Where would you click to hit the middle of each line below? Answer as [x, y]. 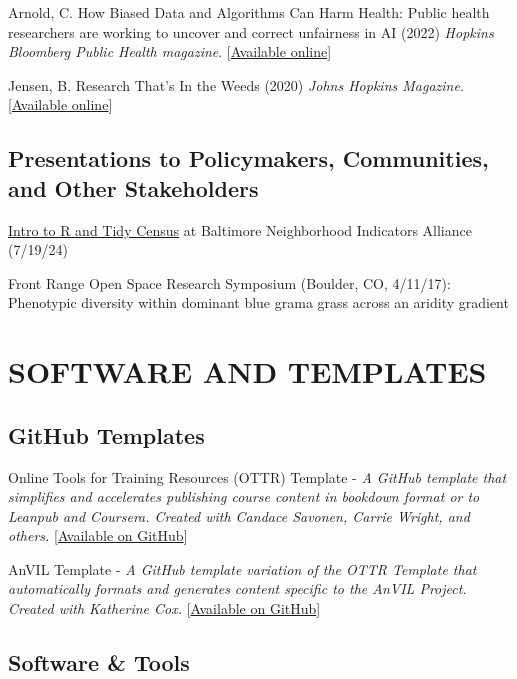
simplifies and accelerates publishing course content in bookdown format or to [244, 496]
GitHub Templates [106, 434]
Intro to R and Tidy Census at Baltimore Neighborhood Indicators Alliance [240, 229]
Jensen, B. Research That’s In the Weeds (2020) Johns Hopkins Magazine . [236, 84]
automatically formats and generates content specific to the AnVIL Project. [237, 588]
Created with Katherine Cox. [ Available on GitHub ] [164, 608]
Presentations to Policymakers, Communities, [248, 158]
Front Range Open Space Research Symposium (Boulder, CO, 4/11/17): [229, 282]
